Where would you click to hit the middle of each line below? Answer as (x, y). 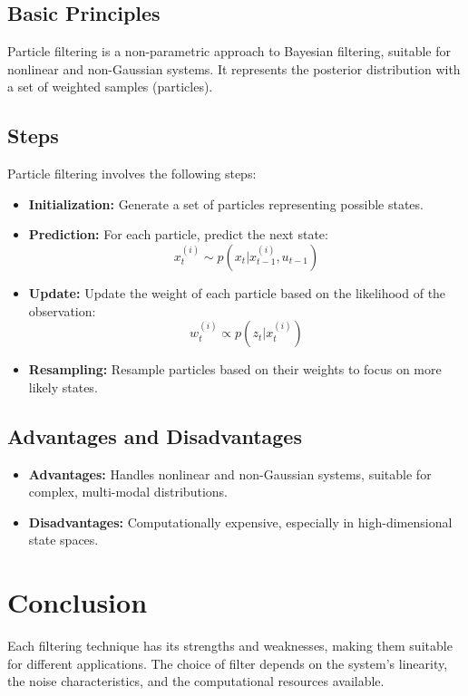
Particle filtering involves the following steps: (132, 174)
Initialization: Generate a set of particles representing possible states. (226, 203)
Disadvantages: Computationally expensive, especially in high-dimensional (240, 522)
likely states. (63, 387)
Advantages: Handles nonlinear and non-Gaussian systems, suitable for (230, 474)
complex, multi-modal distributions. (128, 492)
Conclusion (78, 602)
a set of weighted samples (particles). (110, 87)
